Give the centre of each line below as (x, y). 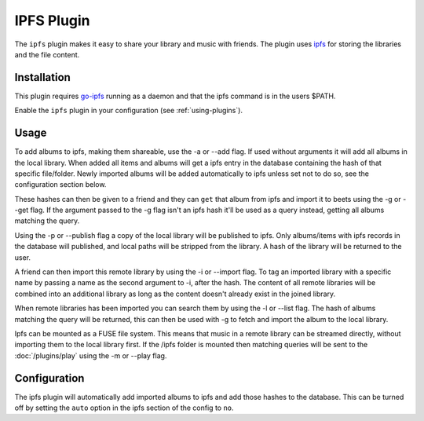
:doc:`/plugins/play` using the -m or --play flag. (91, 355)
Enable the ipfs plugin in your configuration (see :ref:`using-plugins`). (129, 111)
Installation (42, 77)
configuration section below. (60, 185)
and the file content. (47, 54)
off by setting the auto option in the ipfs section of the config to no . (124, 408)
